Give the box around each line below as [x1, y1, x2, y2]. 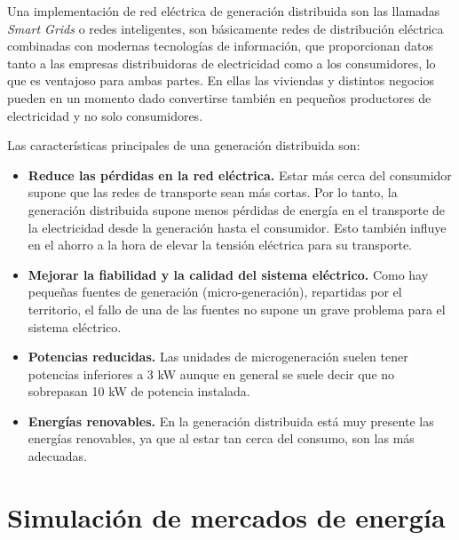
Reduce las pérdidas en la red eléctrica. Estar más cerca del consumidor [28, 165, 452, 184]
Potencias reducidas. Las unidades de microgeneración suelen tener [28, 347, 408, 366]
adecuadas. [28, 447, 87, 465]
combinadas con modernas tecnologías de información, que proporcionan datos [7, 36, 433, 55]
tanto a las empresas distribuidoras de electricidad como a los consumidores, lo [7, 53, 436, 72]
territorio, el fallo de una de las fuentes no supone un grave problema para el [28, 299, 446, 318]
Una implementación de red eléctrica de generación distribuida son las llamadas [7, 2, 440, 20]
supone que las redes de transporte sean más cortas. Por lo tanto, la [28, 183, 398, 202]
